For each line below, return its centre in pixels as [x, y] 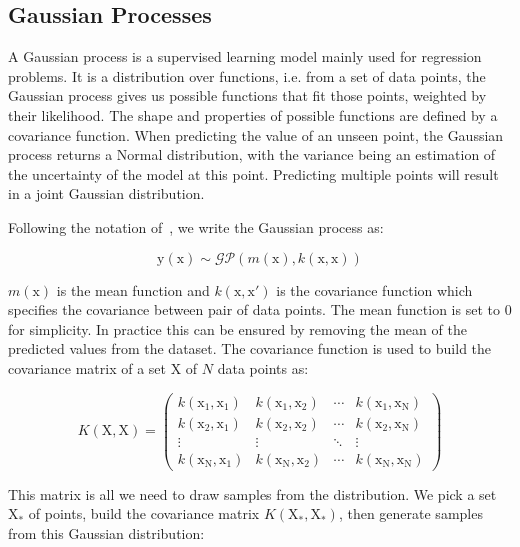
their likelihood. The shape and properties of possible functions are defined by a [253, 114]
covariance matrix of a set [87, 367]
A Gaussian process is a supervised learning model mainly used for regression [245, 56]
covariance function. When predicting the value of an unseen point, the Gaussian [256, 134]
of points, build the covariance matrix [144, 513]
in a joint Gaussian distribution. [106, 193]
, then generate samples [410, 513]
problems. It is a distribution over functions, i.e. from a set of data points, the [247, 75]
